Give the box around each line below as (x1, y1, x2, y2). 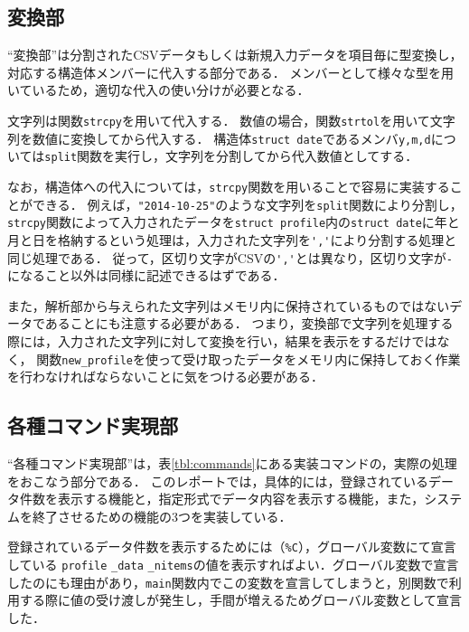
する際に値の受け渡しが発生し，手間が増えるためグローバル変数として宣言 (19, 590, 463, 609)
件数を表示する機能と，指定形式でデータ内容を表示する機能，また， (19, 489, 425, 508)
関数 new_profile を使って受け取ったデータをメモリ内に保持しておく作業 (36, 349, 461, 368)
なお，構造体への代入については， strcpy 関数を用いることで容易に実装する (7, 176, 450, 195)
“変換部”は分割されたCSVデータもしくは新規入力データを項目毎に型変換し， (7, 45, 463, 64)
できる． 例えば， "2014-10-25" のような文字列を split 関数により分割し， (32, 194, 463, 213)
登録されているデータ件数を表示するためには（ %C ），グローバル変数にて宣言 (7, 537, 456, 556)
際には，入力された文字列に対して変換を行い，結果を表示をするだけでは (7, 332, 437, 351)
